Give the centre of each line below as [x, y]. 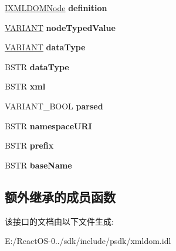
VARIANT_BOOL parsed [54, 106]
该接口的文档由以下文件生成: [59, 221]
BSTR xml [25, 86]
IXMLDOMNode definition [56, 8]
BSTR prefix [29, 145]
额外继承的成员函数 [60, 196]
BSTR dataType [37, 66]
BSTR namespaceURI [48, 125]
